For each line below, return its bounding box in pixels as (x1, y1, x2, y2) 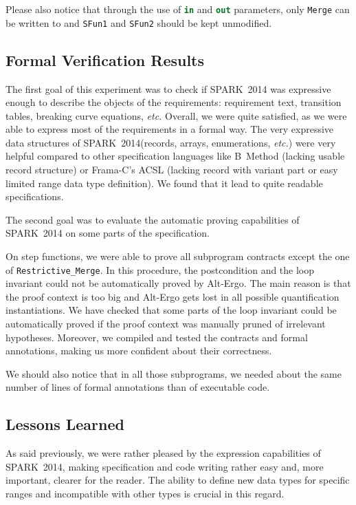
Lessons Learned (5, 413, 124, 435)
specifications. (5, 189, 64, 204)
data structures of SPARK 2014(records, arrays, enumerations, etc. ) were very (5, 135, 336, 149)
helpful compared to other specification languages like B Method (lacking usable (5, 149, 345, 163)
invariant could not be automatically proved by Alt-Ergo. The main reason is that (5, 276, 351, 290)
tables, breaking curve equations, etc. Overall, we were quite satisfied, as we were (5, 108, 347, 122)
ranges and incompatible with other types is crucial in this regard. (5, 486, 285, 501)
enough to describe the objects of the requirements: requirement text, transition (5, 95, 342, 109)
